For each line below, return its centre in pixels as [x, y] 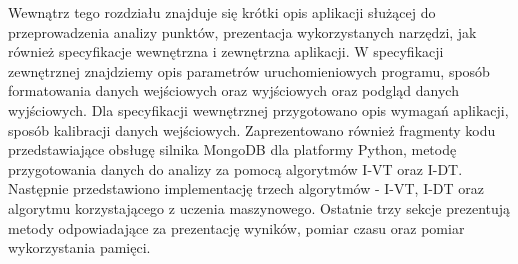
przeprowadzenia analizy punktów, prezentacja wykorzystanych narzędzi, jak [242, 31]
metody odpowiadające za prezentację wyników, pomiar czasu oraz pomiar [236, 227]
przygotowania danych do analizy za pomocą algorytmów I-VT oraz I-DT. [235, 168]
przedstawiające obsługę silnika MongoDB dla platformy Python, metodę [232, 149]
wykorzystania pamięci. [79, 247]
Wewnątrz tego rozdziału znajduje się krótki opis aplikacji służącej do [222, 12]
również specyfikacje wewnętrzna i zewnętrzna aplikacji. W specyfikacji [226, 51]
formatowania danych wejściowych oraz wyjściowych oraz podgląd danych [233, 90]
